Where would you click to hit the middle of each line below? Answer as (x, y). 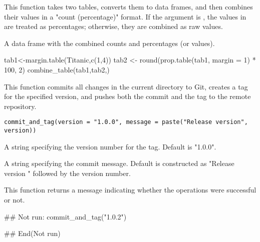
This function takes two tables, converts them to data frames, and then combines (128, 6)
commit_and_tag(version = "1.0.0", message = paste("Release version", (126, 122)
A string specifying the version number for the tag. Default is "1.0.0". (110, 146)
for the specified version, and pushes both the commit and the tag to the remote (127, 96)
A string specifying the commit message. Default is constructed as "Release (119, 163)
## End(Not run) (32, 233)
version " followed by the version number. (67, 173)
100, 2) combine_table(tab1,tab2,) (57, 69)
